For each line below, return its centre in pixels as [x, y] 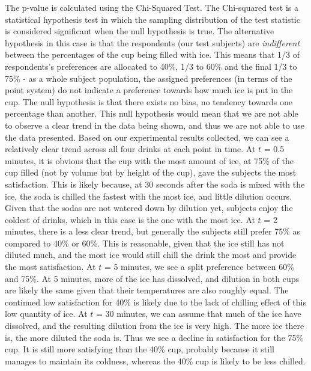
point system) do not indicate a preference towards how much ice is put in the [149, 90]
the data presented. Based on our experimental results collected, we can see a [147, 137]
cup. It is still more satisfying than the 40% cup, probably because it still [140, 349]
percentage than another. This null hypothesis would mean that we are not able [152, 113]
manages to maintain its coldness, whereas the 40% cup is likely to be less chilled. [155, 360]
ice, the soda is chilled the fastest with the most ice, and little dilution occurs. [149, 196]
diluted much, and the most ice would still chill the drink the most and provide [151, 255]
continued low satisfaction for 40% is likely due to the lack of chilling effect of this [155, 302]
